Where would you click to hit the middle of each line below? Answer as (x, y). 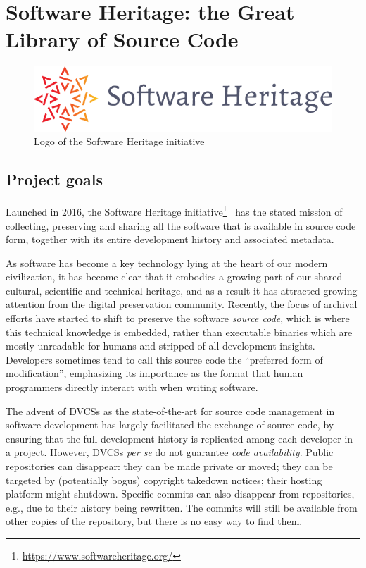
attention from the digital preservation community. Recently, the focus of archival (182, 304)
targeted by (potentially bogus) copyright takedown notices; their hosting (164, 480)
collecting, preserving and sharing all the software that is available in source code (181, 225)
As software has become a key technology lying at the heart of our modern (167, 263)
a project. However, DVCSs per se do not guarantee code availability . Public (170, 452)
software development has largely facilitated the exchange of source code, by (170, 425)
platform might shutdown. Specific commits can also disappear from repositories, (180, 494)
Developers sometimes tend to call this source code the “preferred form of (164, 359)
